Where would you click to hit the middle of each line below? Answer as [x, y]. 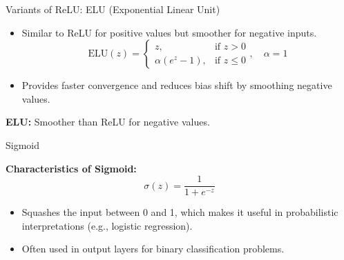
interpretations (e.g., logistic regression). [107, 225]
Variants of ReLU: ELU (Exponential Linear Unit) [113, 9]
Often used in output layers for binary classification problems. [153, 249]
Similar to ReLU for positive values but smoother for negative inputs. [169, 32]
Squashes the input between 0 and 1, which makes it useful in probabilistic [180, 212]
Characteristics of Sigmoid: [71, 168]
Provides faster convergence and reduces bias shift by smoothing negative [177, 85]
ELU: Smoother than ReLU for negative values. [108, 122]
